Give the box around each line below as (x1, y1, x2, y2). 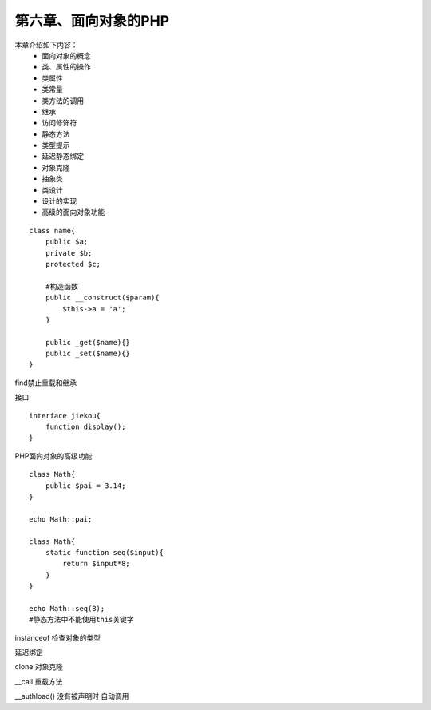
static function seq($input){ (45, 548, 164, 557)
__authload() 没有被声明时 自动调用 (14, 692, 129, 701)
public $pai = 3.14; (45, 481, 126, 490)
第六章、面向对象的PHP (14, 12, 170, 30)
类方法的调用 (42, 96, 84, 105)
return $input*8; (62, 559, 131, 569)
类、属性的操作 (42, 62, 91, 72)
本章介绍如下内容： (14, 40, 78, 50)
